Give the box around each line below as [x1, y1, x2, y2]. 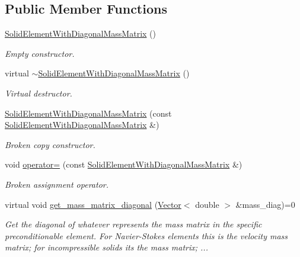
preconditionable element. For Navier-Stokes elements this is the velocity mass [5, 229, 288, 242]
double [195, 198, 219, 210]
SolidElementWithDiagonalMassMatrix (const [5, 107, 172, 119]
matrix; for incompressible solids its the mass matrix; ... [5, 241, 208, 253]
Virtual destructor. [5, 86, 72, 99]
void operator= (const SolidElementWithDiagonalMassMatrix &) [5, 158, 242, 171]
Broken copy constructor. [5, 138, 95, 150]
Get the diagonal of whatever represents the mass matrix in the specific [5, 218, 262, 230]
